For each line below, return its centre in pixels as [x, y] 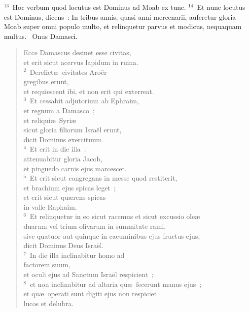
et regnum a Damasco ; [59, 110]
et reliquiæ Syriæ [50, 120]
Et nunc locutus [221, 7]
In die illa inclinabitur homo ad [77, 255]
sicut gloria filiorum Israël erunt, [72, 130]
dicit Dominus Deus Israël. [64, 245]
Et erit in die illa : [58, 149]
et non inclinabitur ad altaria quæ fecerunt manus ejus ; [116, 284]
